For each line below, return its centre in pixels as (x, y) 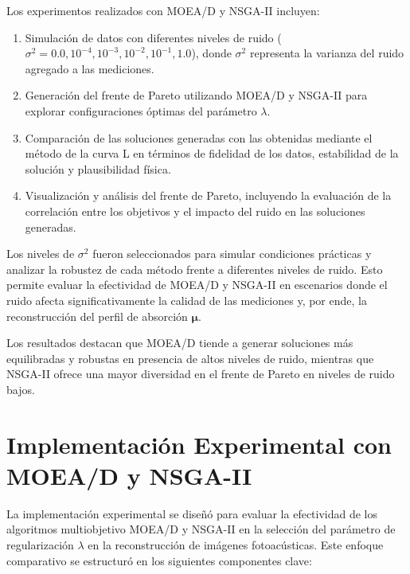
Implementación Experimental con (199, 444)
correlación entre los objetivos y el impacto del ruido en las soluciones (195, 211)
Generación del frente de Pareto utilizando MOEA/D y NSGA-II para (196, 95)
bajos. (21, 389)
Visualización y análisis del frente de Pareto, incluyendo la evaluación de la (208, 195)
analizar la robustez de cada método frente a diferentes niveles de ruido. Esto (195, 269)
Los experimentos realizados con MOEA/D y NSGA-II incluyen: (163, 10)
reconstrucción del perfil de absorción (97, 316)
